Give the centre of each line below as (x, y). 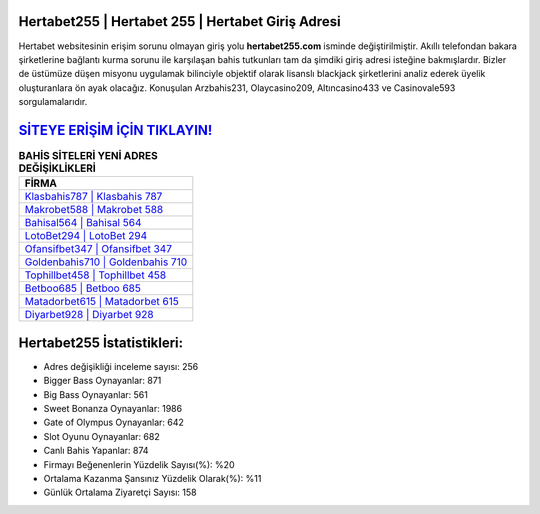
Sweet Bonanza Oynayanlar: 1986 (113, 409)
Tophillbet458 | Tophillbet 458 (95, 275)
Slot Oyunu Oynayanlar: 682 (101, 436)
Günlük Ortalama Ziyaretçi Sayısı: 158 (120, 492)
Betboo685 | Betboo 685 (83, 288)
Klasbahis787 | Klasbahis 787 (93, 197)
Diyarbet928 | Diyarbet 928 (89, 315)
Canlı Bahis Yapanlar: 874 (96, 451)
